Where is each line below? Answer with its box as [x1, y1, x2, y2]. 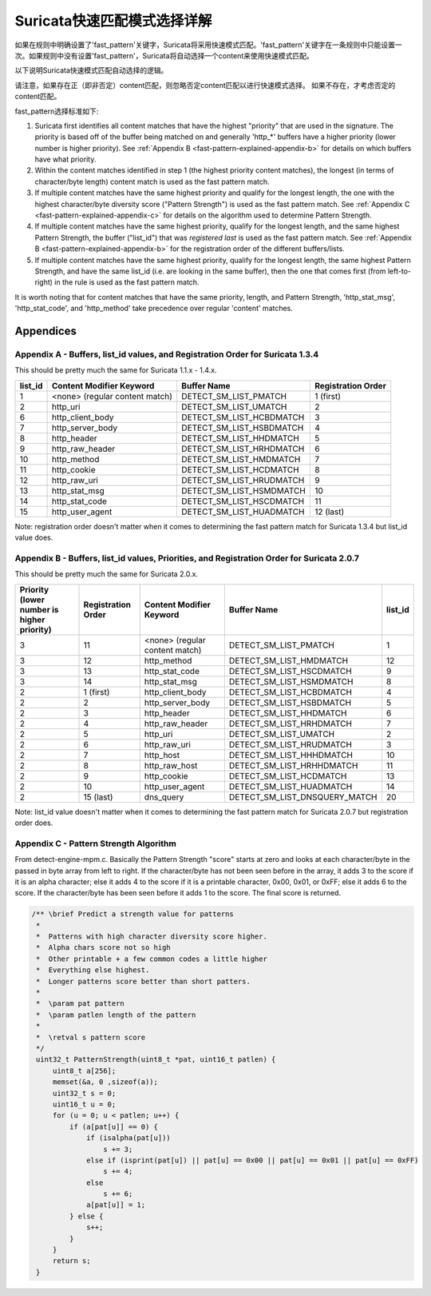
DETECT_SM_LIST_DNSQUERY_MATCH [228, 792, 378, 803]
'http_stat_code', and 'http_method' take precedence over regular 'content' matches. [14, 304, 293, 313]
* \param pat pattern [36, 999, 125, 1008]
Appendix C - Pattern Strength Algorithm [14, 838, 177, 849]
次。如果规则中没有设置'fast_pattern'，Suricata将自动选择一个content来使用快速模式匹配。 [14, 50, 314, 60]
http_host [144, 749, 180, 760]
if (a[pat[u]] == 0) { [69, 1122, 159, 1131]
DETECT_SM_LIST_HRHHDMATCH [228, 760, 358, 771]
